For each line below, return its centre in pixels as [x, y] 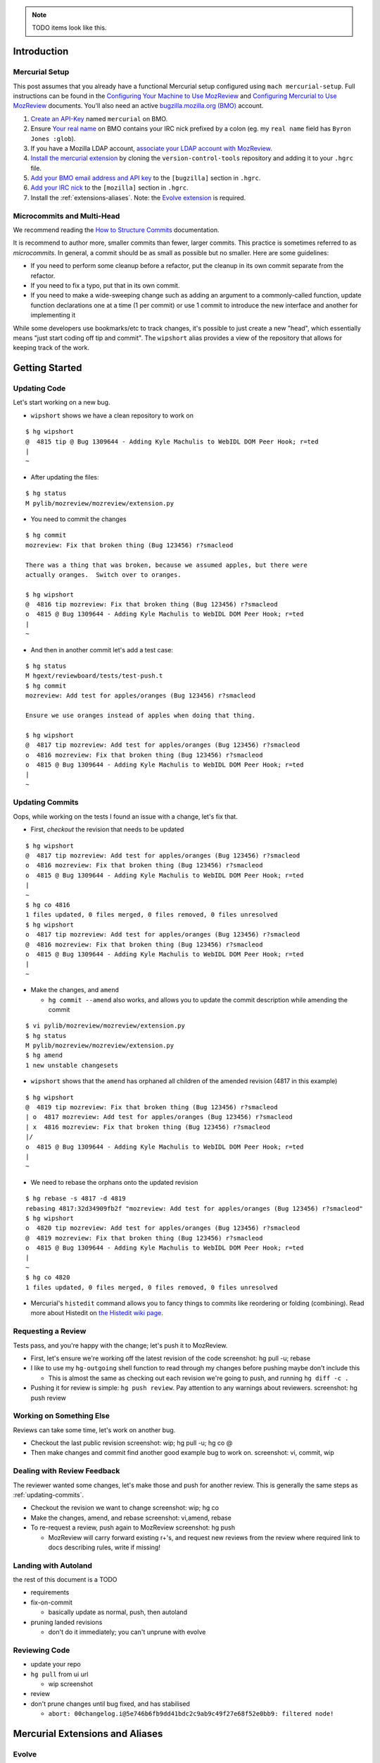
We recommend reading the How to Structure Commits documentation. [116, 230]
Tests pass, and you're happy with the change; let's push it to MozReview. [120, 1345]
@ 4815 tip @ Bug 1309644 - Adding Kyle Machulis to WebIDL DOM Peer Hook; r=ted [172, 441]
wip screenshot [71, 1684]
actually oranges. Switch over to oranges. [104, 574]
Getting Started [47, 368]
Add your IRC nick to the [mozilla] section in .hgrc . [109, 188]
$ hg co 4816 [48, 905]
